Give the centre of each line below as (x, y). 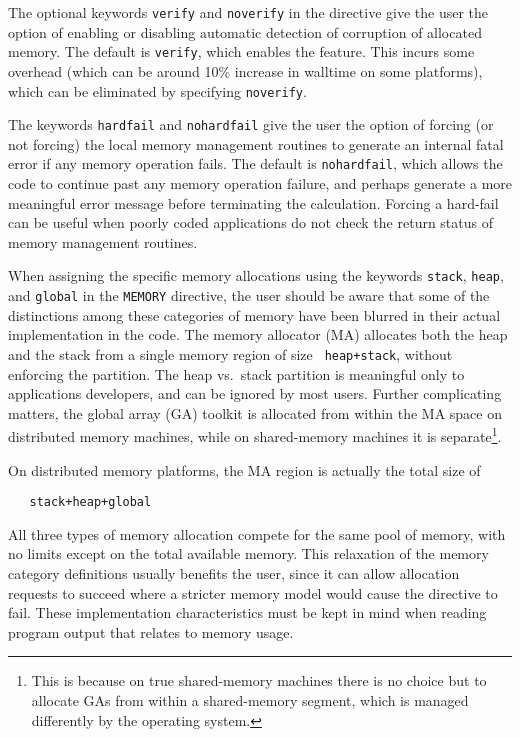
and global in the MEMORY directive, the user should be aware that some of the (249, 295)
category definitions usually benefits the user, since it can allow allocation (234, 573)
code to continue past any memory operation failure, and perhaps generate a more (260, 183)
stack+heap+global (90, 502)
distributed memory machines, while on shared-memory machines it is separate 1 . (255, 435)
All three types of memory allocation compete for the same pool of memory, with (257, 533)
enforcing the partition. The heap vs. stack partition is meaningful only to (236, 373)
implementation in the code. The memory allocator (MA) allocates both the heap (258, 334)
